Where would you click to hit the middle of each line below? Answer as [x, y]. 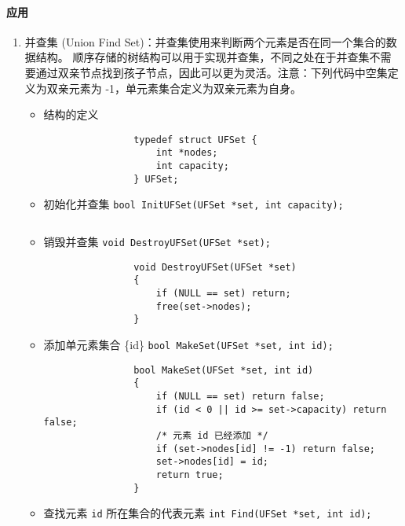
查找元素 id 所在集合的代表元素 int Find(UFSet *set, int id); [208, 513]
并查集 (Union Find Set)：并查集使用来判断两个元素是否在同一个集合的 [205, 41]
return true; [190, 475]
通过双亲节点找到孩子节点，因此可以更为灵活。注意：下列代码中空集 [212, 72]
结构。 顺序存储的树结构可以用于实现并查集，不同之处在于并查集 [202, 57]
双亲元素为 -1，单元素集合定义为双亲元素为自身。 [174, 88]
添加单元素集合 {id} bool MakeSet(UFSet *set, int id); [188, 344]
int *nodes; [187, 153]
